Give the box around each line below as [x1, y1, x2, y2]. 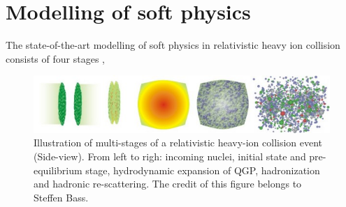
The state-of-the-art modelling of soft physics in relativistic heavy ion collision [6, 38, 340, 52]
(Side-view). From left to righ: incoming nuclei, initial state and [34, 148, 306, 163]
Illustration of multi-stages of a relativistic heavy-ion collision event [34, 135, 323, 150]
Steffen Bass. [34, 190, 89, 204]
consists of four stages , [6, 51, 105, 66]
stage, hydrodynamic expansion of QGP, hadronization [85, 162, 320, 177]
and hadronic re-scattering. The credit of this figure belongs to [34, 176, 302, 191]
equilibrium [34, 162, 82, 177]
